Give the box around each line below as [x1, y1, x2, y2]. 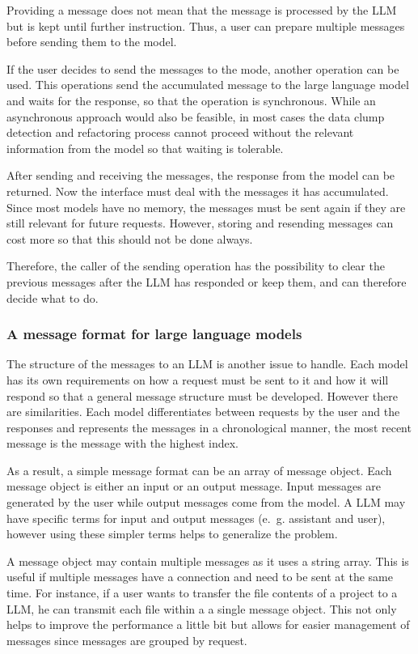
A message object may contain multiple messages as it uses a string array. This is [6, 552, 409, 569]
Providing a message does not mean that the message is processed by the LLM [6, 2, 397, 18]
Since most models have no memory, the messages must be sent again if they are [6, 198, 406, 215]
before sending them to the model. [6, 33, 177, 50]
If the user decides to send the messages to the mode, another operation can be [6, 60, 399, 77]
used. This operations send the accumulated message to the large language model [6, 76, 409, 93]
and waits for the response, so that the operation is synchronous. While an [6, 91, 376, 108]
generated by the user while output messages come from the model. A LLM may [6, 494, 406, 511]
